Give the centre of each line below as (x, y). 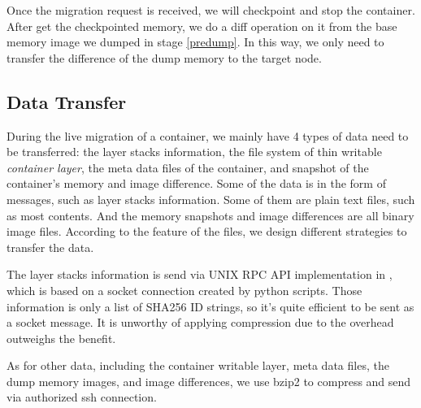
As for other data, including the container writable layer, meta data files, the (198, 365)
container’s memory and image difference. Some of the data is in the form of (196, 183)
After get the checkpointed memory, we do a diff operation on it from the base (202, 26)
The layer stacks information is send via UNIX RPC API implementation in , (200, 274)
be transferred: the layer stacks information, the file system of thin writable (194, 152)
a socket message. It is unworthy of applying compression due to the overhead (200, 322)
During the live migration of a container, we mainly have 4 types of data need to (208, 135)
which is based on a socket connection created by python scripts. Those (184, 290)
